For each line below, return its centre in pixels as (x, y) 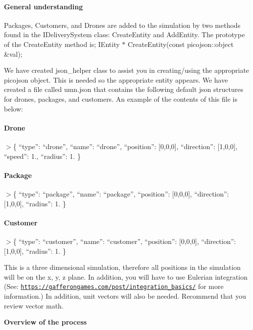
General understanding (44, 6)
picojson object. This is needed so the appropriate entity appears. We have (116, 79)
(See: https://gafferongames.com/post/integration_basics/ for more (114, 286)
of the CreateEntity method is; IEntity (62, 44)
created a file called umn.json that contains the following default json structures (124, 89)
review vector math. (34, 305)
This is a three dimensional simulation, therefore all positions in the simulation (122, 267)
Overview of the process (46, 322)
